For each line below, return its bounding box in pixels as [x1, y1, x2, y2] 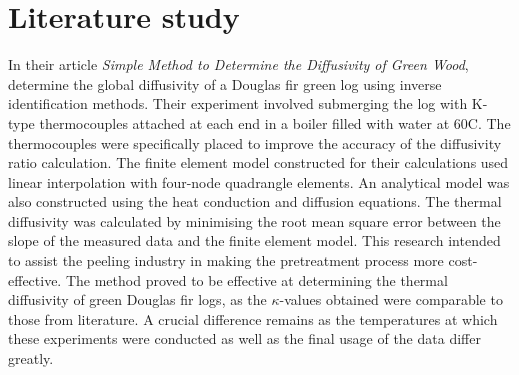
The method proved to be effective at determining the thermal [65, 269, 448, 290]
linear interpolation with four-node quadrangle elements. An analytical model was [8, 171, 510, 192]
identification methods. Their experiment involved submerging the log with [8, 93, 468, 114]
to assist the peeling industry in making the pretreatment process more [8, 250, 444, 271]
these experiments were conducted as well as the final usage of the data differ [8, 328, 481, 349]
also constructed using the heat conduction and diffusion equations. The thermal [8, 191, 502, 212]
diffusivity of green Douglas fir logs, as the [8, 289, 267, 310]
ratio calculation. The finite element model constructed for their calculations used [8, 152, 509, 173]
